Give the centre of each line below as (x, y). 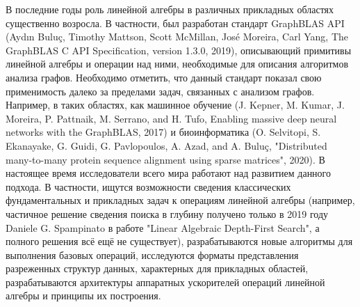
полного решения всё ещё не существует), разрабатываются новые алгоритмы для (179, 241)
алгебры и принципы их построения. (83, 296)
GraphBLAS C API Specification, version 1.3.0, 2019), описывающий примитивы (179, 50)
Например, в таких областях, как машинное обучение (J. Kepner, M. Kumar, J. (175, 105)
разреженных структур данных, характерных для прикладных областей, (157, 268)
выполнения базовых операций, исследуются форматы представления (152, 254)
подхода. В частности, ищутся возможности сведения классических (148, 186)
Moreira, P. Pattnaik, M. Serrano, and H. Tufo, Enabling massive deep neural (171, 118)
